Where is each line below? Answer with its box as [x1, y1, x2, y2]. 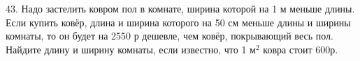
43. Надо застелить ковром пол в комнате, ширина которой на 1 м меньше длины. [6, 1, 355, 15]
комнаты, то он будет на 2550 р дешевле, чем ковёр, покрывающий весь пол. [6, 28, 333, 43]
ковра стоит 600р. [263, 42, 338, 56]
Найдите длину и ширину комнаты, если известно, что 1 [6, 42, 247, 56]
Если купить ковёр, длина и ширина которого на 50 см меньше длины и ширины [6, 15, 351, 29]
